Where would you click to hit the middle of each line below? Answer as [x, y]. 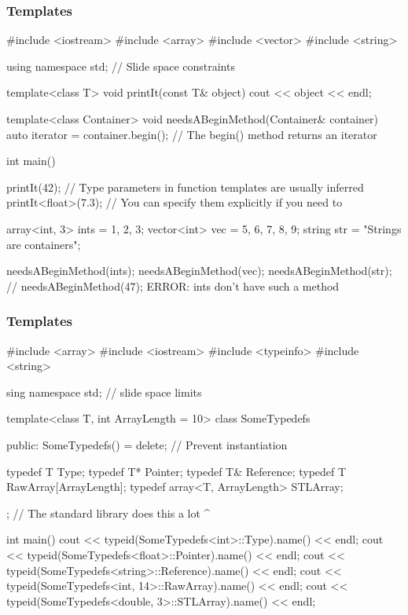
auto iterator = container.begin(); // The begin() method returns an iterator [192, 134]
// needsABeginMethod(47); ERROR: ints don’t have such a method [173, 286]
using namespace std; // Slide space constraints [121, 66]
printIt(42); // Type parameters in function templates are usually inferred [185, 187]
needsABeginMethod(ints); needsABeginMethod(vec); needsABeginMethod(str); [199, 271]
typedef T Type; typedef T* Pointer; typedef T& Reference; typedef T [176, 471]
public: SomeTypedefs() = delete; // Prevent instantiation [147, 444]
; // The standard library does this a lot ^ [108, 512]
